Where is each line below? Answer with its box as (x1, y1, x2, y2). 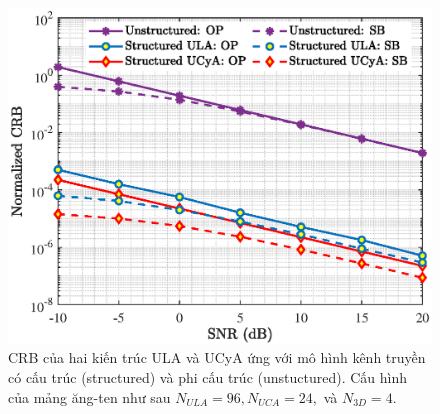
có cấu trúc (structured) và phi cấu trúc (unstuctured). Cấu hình (8, 366, 407, 387)
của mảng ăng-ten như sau (8, 386, 171, 407)
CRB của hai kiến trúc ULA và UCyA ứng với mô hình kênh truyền (8, 347, 426, 368)
